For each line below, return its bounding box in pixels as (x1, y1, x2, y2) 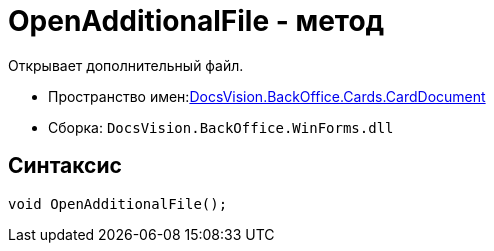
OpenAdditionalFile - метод (8, 4, 385, 38)
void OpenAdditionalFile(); (8, 195, 228, 212)
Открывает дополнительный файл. (8, 56, 244, 74)
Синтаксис (8, 153, 122, 179)
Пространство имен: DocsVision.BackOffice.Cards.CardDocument (48, 87, 486, 105)
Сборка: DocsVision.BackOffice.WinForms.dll (48, 118, 394, 136)
